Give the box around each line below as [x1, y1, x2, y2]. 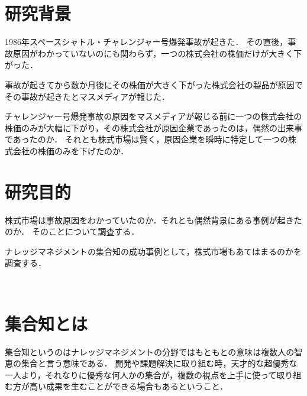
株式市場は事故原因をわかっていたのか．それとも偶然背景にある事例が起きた [5, 213, 302, 226]
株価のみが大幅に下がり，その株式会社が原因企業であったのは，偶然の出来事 [5, 121, 302, 134]
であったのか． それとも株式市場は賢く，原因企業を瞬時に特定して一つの [5, 133, 288, 145]
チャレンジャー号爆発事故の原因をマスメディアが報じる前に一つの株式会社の [5, 110, 302, 122]
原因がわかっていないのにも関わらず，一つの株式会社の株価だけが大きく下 [12, 47, 302, 59]
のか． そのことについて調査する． [5, 225, 140, 238]
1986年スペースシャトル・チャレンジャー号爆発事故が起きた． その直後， [5, 35, 288, 48]
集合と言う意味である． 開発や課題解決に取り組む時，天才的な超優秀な [21, 357, 298, 369]
